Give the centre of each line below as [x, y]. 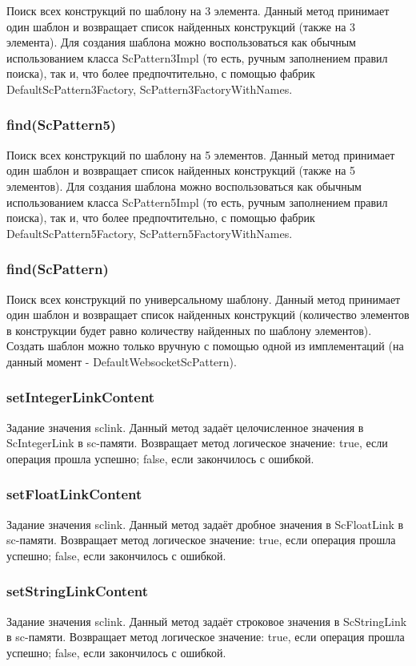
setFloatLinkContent [74, 494]
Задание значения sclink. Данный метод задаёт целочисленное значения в [185, 427]
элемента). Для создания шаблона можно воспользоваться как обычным [181, 42]
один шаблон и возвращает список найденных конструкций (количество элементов [208, 315]
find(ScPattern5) [62, 125]
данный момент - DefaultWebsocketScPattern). [122, 361]
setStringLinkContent [77, 591]
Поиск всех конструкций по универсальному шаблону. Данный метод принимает [204, 299]
